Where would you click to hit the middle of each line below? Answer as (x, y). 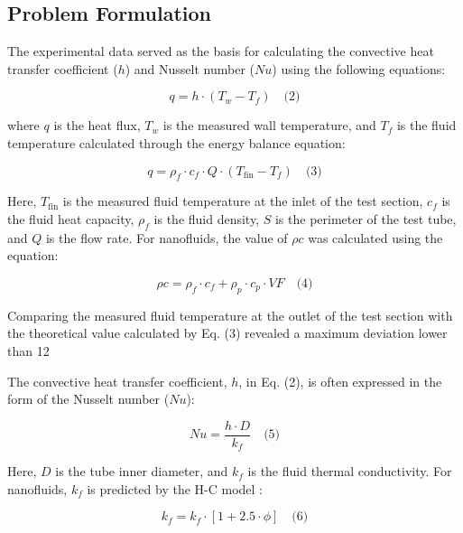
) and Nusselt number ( (190, 68)
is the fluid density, (207, 218)
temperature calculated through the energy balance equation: (176, 142)
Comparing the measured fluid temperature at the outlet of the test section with (230, 315)
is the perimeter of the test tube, (366, 218)
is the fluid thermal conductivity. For (350, 471)
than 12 (28, 350)
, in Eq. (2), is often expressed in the (340, 381)
